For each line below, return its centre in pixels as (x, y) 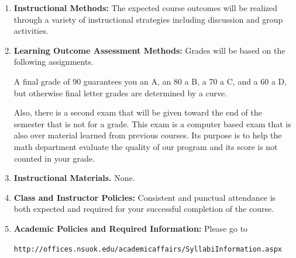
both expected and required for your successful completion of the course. (144, 209)
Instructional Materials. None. (74, 178)
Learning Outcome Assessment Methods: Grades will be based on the (149, 50)
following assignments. (54, 62)
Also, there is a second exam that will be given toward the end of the (138, 112)
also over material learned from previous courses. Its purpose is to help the (148, 135)
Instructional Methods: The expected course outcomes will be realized (146, 8)
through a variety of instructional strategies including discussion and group (148, 19)
